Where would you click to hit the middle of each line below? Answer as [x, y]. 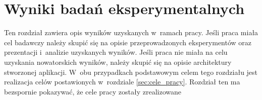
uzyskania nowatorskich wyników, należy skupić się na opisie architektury [118, 62]
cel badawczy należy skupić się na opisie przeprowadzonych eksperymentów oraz [128, 42]
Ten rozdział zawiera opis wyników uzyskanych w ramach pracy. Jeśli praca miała [131, 32]
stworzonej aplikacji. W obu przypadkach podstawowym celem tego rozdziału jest [131, 72]
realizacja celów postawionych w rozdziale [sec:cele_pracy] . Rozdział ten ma [122, 82]
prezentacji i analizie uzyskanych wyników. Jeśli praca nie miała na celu [116, 52]
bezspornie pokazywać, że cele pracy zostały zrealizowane [93, 91]
